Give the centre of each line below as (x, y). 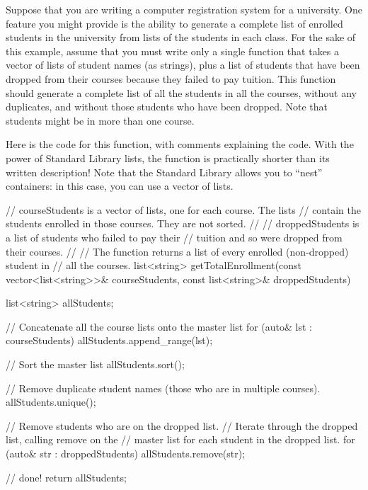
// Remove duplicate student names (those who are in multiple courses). (163, 388)
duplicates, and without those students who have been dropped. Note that (167, 107)
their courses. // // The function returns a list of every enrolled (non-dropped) (177, 251)
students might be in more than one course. (100, 120)
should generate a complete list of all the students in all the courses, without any (181, 92)
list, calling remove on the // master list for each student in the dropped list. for (180, 439)
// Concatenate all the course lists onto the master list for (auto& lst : (159, 326)
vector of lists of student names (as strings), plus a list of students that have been (183, 65)
